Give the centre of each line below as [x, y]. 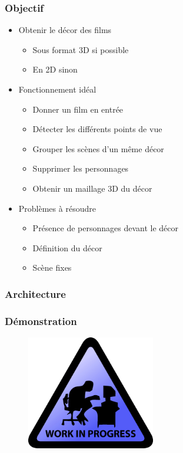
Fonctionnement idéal [57, 89]
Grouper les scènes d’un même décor [98, 148]
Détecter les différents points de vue [97, 129]
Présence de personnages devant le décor [106, 228]
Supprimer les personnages [81, 168]
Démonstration [41, 321]
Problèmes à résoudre [57, 208]
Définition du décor [67, 247]
